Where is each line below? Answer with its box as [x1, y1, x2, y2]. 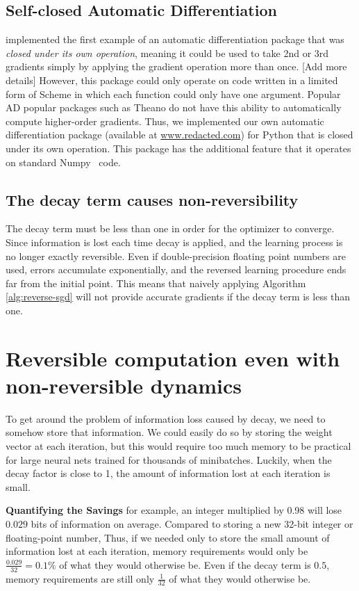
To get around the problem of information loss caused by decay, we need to [6, 411, 326, 426]
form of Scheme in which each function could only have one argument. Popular [6, 86, 341, 101]
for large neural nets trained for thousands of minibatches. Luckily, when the [6, 452, 332, 467]
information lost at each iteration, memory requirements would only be [6, 544, 308, 558]
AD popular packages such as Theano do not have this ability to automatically [6, 100, 342, 115]
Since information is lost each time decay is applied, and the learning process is [6, 234, 343, 249]
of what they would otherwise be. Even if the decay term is [59, 557, 311, 572]
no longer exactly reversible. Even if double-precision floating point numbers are [6, 248, 346, 263]
